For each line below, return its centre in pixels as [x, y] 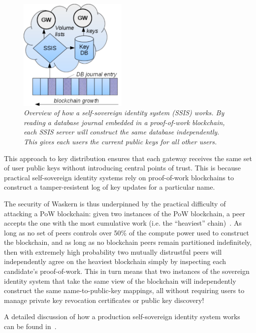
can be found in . [30, 326]
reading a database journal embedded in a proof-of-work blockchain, [124, 122]
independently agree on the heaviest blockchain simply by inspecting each [115, 261]
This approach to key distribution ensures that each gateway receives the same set [128, 158]
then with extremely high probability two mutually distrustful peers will [113, 251]
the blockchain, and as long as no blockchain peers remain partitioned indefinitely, [128, 242]
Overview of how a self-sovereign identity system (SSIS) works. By [124, 113]
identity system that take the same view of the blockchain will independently [120, 281]
